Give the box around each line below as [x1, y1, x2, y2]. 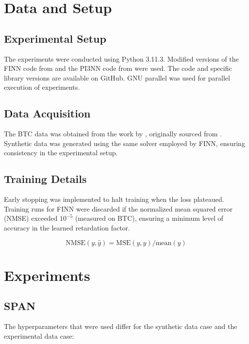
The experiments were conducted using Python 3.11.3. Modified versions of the [4, 53, 239, 64]
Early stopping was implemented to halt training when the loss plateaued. [4, 194, 224, 204]
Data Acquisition [4, 106, 91, 121]
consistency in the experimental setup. [4, 147, 118, 158]
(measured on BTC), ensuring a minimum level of [75, 213, 223, 223]
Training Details [4, 171, 87, 186]
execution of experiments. [4, 82, 80, 92]
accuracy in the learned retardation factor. [4, 222, 130, 232]
